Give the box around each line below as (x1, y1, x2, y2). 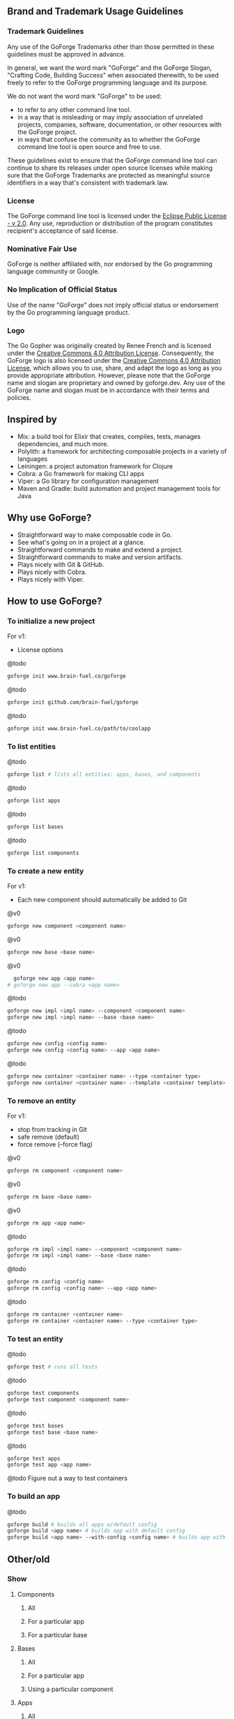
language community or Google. (7, 267, 100, 275)
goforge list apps (7, 797, 61, 804)
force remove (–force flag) (17, 1139, 93, 1149)
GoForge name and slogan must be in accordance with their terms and (7, 386, 210, 394)
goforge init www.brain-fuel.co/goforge (7, 673, 127, 680)
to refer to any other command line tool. (17, 105, 132, 114)
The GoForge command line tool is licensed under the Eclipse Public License (7, 211, 227, 220)
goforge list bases (7, 823, 64, 830)
